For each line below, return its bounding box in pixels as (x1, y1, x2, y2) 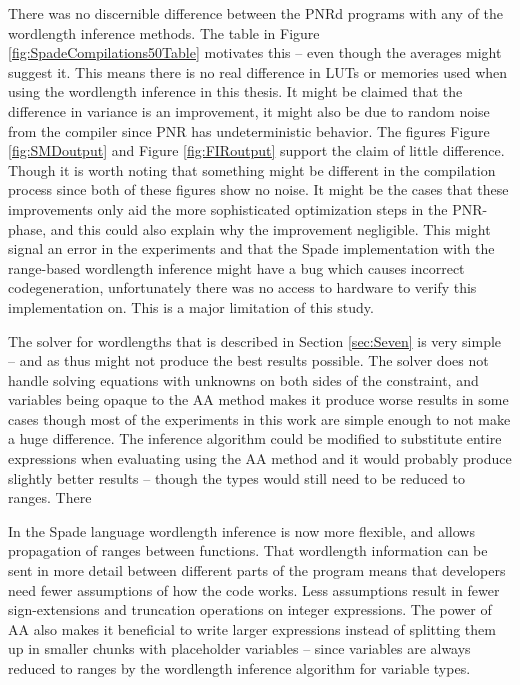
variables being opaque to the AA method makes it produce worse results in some (8, 389, 509, 410)
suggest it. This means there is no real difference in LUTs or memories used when (8, 61, 508, 82)
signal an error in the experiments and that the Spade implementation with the (8, 238, 495, 259)
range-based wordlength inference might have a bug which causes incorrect (8, 257, 465, 278)
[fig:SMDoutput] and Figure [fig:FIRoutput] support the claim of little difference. (8, 140, 505, 161)
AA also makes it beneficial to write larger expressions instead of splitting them (8, 618, 496, 639)
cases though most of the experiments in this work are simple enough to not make (8, 408, 511, 429)
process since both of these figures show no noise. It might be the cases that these (8, 179, 509, 200)
